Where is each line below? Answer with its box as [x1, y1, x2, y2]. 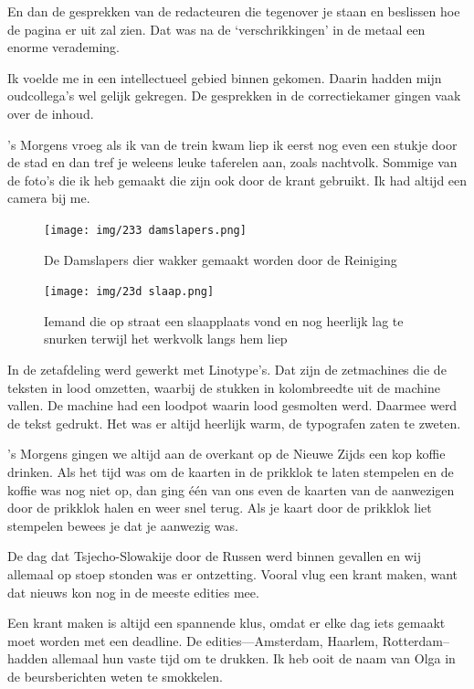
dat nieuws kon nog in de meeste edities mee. [7, 582, 259, 601]
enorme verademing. [7, 37, 120, 57]
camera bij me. [7, 188, 90, 207]
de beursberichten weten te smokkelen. [7, 666, 223, 685]
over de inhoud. [7, 103, 94, 122]
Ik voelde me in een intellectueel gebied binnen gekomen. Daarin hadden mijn [7, 68, 442, 87]
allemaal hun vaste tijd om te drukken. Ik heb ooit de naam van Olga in [52, 649, 456, 668]
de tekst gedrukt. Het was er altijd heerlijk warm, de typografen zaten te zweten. [7, 413, 461, 432]
